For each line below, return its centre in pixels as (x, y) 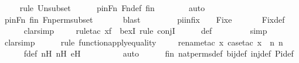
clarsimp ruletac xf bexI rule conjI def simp (145, 31)
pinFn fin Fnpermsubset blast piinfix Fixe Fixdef (145, 19)
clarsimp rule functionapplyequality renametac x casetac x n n (144, 42)
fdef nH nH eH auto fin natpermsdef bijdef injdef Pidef (159, 53)
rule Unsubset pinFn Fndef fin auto (112, 8)
